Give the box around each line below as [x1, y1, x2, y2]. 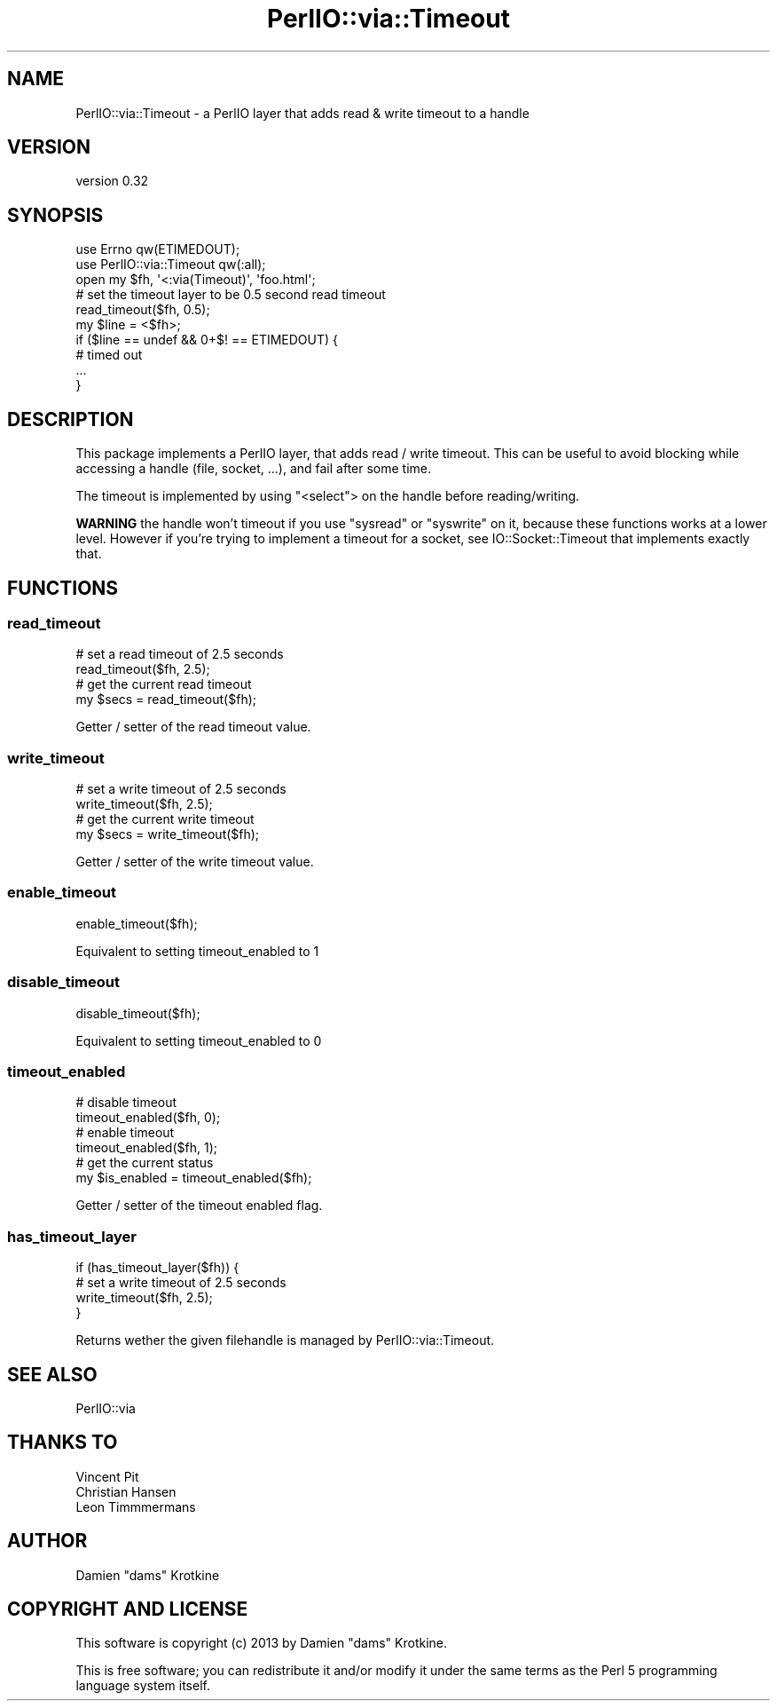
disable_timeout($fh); [75, 1005, 200, 1021]
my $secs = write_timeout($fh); [75, 826, 260, 842]
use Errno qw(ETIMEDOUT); [75, 241, 240, 257]
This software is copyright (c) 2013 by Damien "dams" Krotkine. [75, 1635, 448, 1651]
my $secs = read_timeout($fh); [75, 692, 256, 708]
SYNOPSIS [7, 203, 104, 226]
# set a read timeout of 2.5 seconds [75, 646, 284, 662]
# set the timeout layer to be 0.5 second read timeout [75, 287, 386, 303]
